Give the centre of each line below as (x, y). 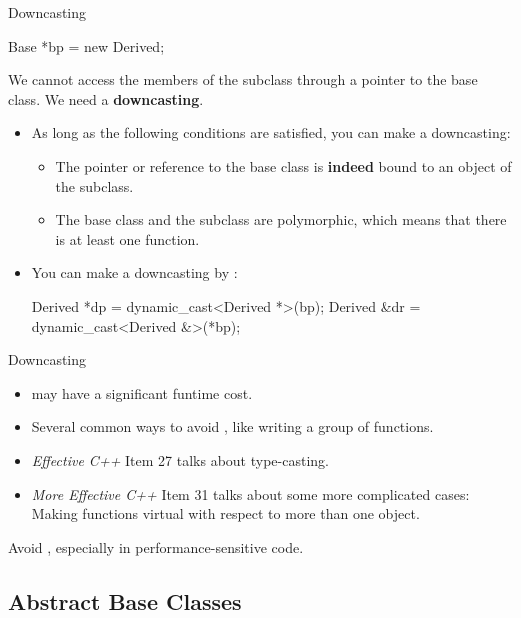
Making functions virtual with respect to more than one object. (225, 513)
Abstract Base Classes (125, 600)
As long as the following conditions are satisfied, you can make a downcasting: (271, 132)
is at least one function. (127, 238)
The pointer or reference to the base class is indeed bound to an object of (283, 165)
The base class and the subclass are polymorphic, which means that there (281, 219)
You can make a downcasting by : (134, 272)
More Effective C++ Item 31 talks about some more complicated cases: (250, 493)
